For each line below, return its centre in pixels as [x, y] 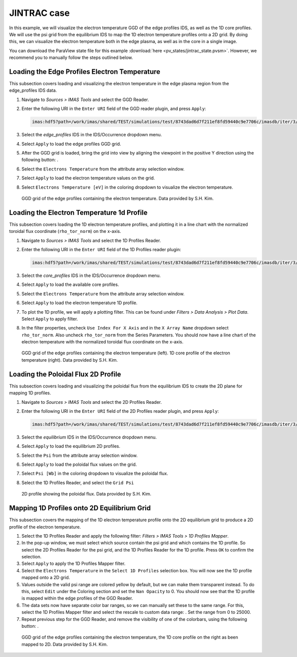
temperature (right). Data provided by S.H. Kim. [70, 360]
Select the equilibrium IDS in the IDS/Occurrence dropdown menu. [89, 437]
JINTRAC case [40, 13]
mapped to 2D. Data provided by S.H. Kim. [65, 644]
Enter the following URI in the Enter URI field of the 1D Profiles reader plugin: [101, 249]
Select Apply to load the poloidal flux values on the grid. [79, 465]
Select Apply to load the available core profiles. [70, 284]
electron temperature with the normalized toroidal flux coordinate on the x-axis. [102, 342]
